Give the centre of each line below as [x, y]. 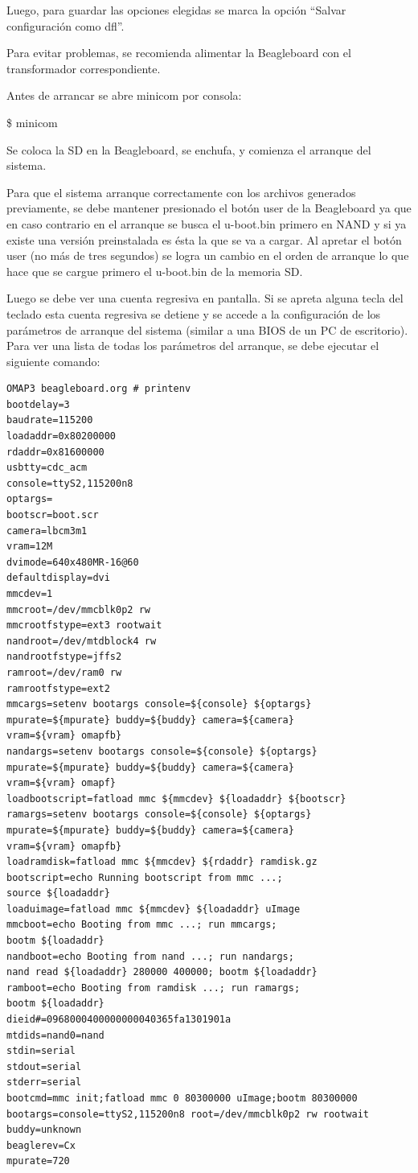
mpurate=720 [38, 1161]
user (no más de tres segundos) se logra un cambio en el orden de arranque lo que [208, 255]
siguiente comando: [53, 361]
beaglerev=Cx [41, 1145]
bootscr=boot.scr [53, 515]
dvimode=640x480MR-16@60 [73, 562]
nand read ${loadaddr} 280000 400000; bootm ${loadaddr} [162, 972]
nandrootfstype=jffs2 [64, 657]
